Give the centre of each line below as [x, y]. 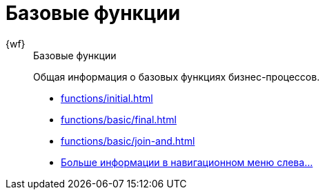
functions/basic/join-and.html [128, 141]
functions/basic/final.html [119, 119]
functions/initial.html [107, 98]
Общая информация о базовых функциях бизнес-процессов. [177, 76]
